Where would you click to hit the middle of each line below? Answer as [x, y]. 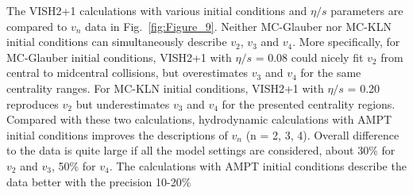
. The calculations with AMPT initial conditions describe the [258, 165]
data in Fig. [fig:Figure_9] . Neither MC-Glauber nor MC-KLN [238, 26]
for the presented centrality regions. [309, 103]
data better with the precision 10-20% [99, 181]
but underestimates [123, 103]
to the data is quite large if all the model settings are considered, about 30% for [201, 150]
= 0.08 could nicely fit [309, 57]
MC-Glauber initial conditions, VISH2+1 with [119, 57]
